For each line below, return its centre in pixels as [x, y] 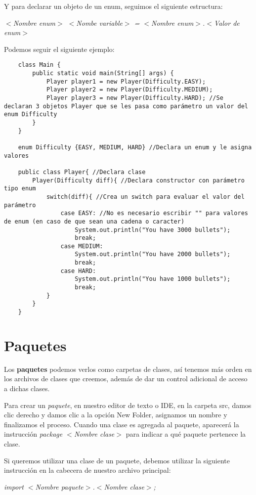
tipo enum [20, 189]
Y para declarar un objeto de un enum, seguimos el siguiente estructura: [113, 6]
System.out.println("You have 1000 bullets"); [153, 279]
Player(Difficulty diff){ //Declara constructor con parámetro [138, 180]
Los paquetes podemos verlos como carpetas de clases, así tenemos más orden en [128, 369]
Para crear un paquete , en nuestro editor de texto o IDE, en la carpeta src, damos [128, 405]
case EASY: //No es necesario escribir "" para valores [154, 213]
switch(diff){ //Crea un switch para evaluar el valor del [145, 197]
